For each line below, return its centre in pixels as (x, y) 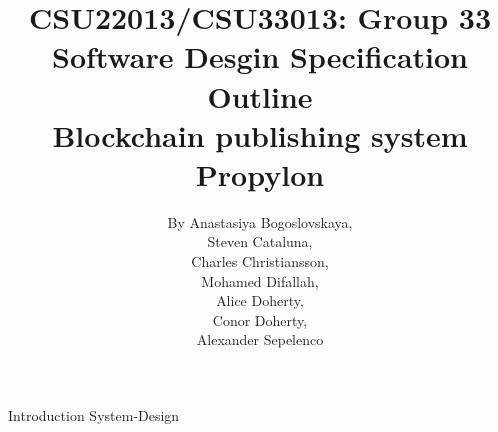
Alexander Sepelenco (260, 339)
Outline (260, 95)
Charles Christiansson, (260, 261)
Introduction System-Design (94, 415)
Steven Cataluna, (260, 241)
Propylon (260, 173)
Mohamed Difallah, (260, 280)
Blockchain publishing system (260, 134)
